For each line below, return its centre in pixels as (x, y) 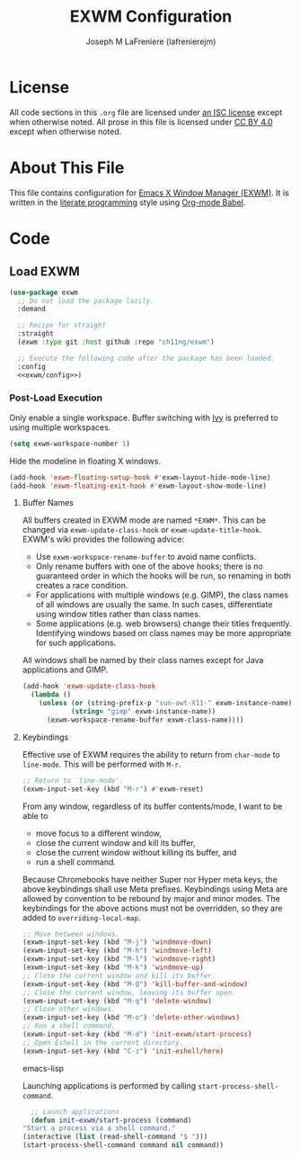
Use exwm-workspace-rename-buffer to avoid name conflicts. (146, 557)
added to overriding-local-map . (81, 917)
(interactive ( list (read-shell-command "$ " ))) (115, 1137)
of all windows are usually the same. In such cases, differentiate (154, 605)
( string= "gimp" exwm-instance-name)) (143, 712)
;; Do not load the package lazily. (86, 301)
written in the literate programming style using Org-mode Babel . (128, 202)
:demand (32, 309)
